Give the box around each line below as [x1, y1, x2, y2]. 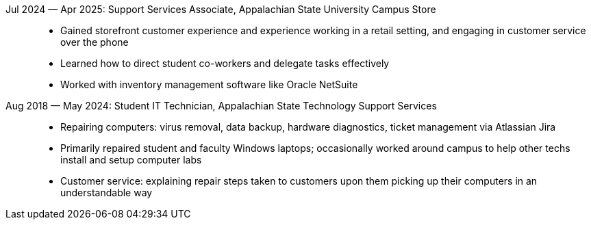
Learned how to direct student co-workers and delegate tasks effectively [60, 57, 390, 69]
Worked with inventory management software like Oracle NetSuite [60, 79, 358, 90]
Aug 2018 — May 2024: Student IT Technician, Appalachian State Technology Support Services [5, 100, 437, 111]
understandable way [60, 187, 153, 198]
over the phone [60, 36, 129, 48]
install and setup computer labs [60, 154, 202, 166]
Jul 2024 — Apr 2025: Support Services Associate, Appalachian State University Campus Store [5, 3, 436, 15]
